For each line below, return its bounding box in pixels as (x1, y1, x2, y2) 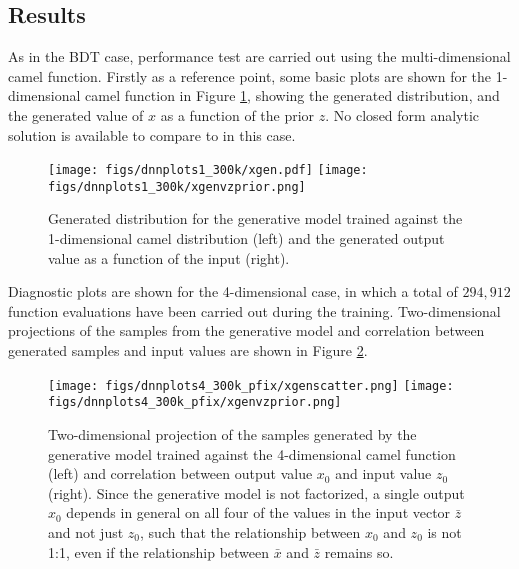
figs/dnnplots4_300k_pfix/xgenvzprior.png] (48, 395, 342, 410)
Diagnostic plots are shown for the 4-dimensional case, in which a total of (8, 281, 458, 302)
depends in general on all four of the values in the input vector (66, 502, 451, 523)
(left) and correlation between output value (48, 463, 313, 484)
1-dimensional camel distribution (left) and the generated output (48, 228, 445, 249)
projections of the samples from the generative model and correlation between (8, 320, 485, 341)
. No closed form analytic (325, 104, 480, 125)
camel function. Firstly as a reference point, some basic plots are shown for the (8, 65, 492, 86)
